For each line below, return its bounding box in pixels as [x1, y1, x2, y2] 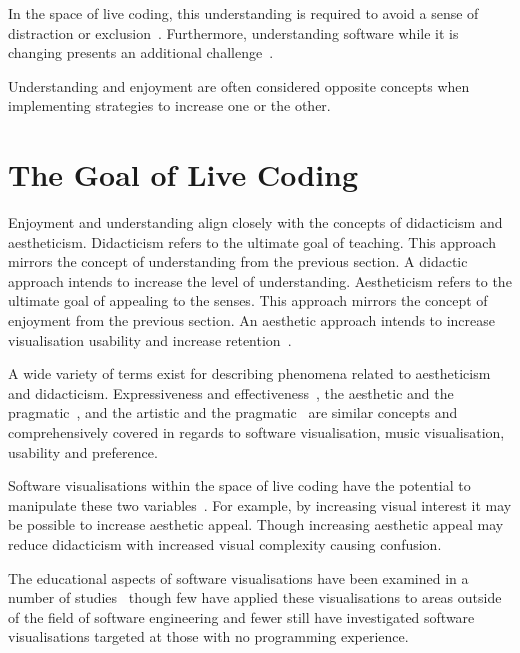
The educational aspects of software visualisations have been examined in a [8, 567, 469, 588]
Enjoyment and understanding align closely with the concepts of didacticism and [8, 212, 503, 233]
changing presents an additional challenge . [8, 42, 274, 63]
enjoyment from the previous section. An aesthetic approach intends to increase [8, 310, 496, 331]
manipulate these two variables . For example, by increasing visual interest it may [8, 494, 512, 515]
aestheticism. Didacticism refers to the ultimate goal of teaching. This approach [8, 231, 496, 252]
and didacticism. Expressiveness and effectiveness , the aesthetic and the [8, 382, 454, 403]
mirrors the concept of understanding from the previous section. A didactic [8, 251, 468, 272]
